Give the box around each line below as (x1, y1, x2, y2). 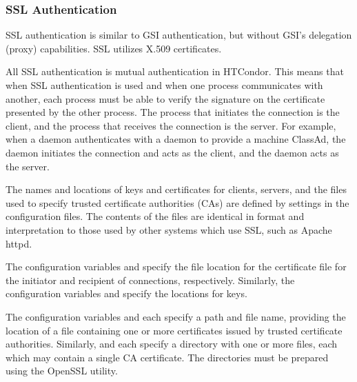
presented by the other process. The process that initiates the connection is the (6, 105, 340, 119)
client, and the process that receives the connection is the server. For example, (6, 118, 336, 132)
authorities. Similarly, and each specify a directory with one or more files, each (6, 336, 338, 351)
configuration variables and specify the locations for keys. (6, 286, 247, 301)
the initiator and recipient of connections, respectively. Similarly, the (6, 272, 295, 287)
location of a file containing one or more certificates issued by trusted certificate (6, 323, 343, 337)
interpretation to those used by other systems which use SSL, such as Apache (6, 222, 332, 237)
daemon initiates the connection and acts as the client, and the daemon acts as (6, 145, 339, 159)
